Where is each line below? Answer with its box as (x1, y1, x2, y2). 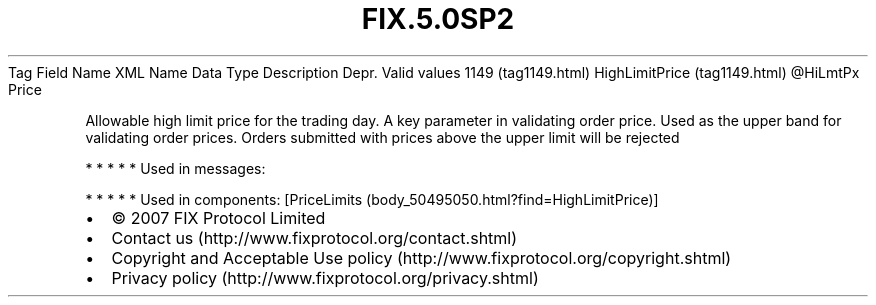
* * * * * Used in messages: (85, 159, 266, 177)
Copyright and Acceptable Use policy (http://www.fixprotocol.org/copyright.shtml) (111, 247, 732, 268)
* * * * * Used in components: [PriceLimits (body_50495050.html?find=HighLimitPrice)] (85, 190, 659, 208)
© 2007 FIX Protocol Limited (111, 207, 326, 228)
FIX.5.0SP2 (361, 2, 515, 36)
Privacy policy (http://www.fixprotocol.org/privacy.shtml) (111, 267, 539, 288)
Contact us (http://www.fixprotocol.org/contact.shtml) (111, 227, 518, 248)
